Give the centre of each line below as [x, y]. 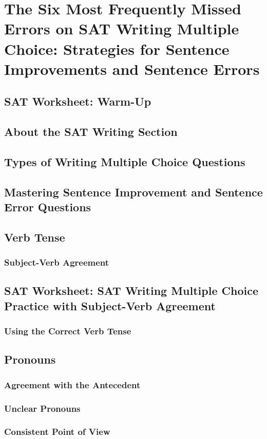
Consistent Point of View [57, 432]
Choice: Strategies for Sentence [117, 48]
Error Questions [48, 207]
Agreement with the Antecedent [72, 384]
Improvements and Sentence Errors [132, 68]
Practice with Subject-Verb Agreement [110, 305]
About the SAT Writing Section [91, 132]
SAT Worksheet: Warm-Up [78, 101]
